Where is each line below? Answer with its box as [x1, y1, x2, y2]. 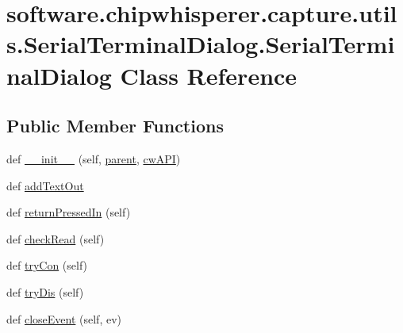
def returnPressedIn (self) [6, 204, 131, 220]
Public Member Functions [6, 113, 224, 138]
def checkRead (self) [6, 230, 105, 247]
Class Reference [120, 59, 297, 91]
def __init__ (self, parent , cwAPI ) [6, 150, 181, 166]
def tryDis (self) [6, 283, 84, 300]
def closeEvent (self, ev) [6, 310, 122, 327]
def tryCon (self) [6, 257, 88, 274]
